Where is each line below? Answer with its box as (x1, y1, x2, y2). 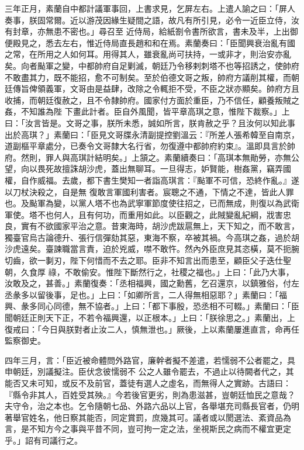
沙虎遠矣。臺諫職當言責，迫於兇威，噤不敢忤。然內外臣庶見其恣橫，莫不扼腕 (5, 243, 299, 255)
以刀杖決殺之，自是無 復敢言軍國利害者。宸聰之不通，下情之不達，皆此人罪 (5, 185, 294, 198)
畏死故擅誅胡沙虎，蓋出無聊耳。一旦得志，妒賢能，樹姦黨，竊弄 (37, 162, 283, 175)
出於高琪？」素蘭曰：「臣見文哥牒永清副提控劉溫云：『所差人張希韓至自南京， (5, 128, 299, 140)
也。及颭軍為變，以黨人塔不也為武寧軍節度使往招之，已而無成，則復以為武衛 (5, 197, 299, 209)
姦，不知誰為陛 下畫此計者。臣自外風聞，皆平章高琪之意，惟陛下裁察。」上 (5, 105, 290, 117)
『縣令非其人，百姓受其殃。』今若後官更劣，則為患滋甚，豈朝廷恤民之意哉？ (5, 388, 295, 400)
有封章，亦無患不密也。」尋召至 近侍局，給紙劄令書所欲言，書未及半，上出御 (5, 25, 298, 37)
